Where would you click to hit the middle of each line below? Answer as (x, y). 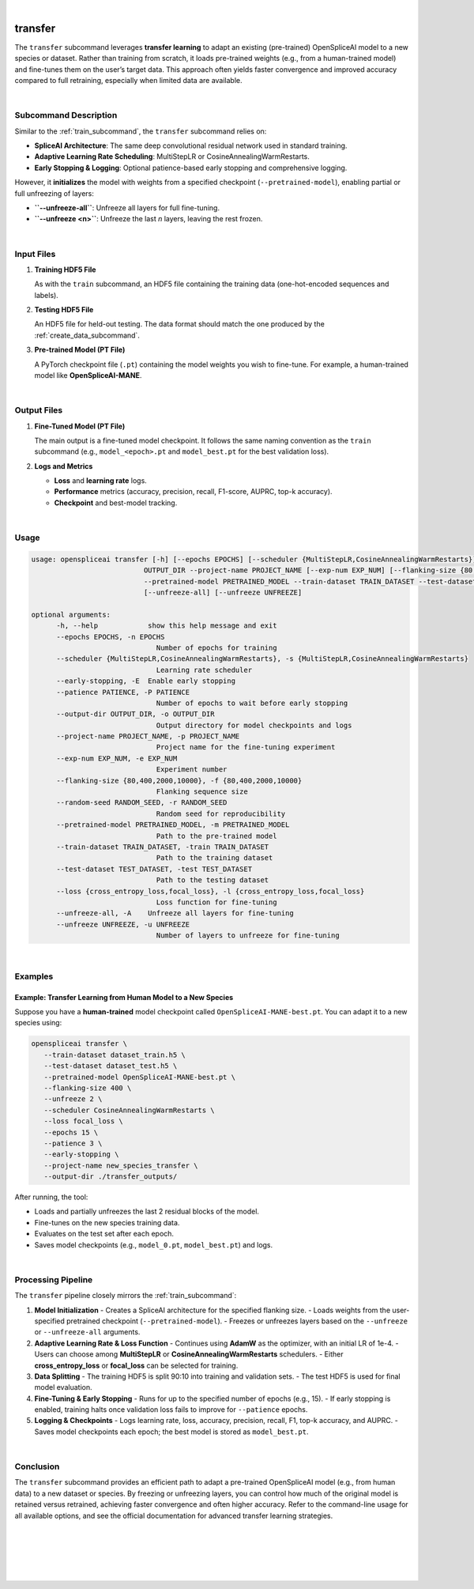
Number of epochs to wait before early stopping (252, 703)
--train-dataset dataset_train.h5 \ (115, 1055)
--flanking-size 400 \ (88, 1088)
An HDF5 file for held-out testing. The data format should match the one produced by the (180, 324)
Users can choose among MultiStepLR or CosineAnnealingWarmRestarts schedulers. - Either (189, 1354)
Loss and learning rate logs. (101, 481)
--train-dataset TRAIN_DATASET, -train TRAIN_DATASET (163, 847)
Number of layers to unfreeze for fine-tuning (248, 936)
